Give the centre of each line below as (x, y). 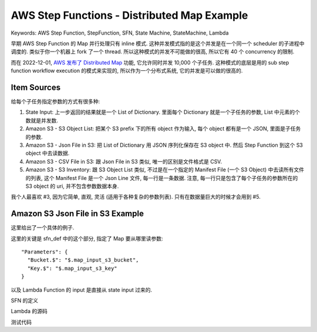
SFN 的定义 (24, 300)
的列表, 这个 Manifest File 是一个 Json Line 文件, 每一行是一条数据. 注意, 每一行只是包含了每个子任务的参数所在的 (162, 178)
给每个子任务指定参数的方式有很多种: (55, 101)
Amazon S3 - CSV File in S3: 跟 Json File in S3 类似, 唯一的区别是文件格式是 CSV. (124, 161)
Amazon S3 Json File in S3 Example (77, 214)
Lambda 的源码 (29, 311)
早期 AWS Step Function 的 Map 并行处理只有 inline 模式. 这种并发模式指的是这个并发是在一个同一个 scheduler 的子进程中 (158, 43)
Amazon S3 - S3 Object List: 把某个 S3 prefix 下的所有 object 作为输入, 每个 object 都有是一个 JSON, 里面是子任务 (163, 128)
